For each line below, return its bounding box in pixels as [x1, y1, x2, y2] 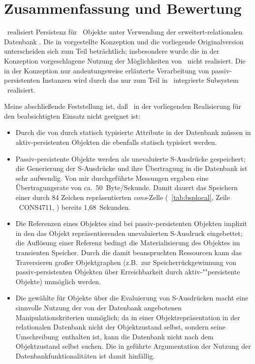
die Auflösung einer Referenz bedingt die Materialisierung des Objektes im [15, 237, 240, 248]
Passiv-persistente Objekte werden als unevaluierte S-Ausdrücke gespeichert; [15, 153, 246, 164]
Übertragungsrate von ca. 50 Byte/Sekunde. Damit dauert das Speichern [15, 182, 238, 193]
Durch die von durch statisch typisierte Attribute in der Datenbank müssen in [15, 127, 251, 137]
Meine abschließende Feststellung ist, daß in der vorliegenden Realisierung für [4, 101, 242, 111]
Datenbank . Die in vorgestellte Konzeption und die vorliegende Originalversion [4, 36, 244, 46]
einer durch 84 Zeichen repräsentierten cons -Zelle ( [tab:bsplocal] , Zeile [15, 192, 230, 202]
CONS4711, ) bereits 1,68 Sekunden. [19, 201, 130, 212]
